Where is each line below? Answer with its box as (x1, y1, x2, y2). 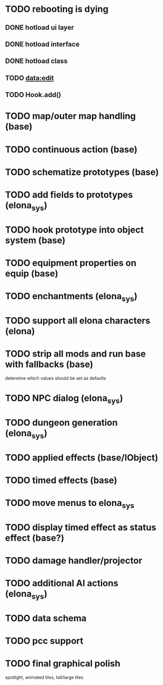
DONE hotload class (5, 57, 68, 65)
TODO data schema (5, 613, 87, 623)
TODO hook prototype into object (5, 224, 144, 235)
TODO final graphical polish (5, 658, 121, 669)
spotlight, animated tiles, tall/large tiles (5, 674, 84, 680)
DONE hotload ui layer (5, 23, 74, 32)
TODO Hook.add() (5, 91, 62, 99)
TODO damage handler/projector (5, 555, 142, 566)
